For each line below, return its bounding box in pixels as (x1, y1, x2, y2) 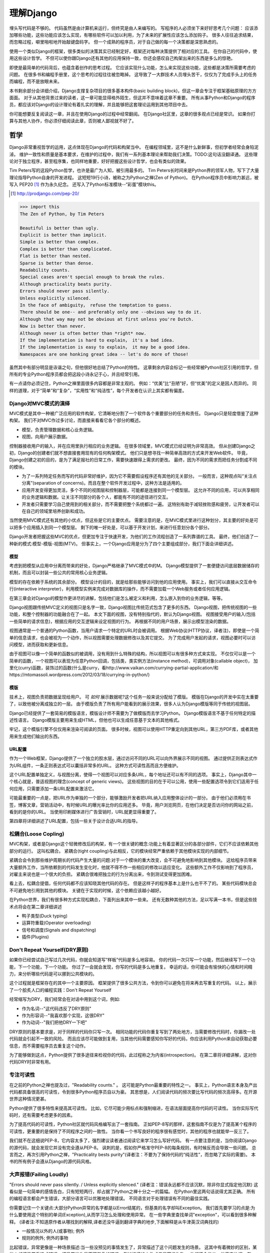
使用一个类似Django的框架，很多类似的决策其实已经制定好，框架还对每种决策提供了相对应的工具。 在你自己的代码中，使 (9, 48, 257, 54)
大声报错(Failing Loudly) (9, 1171, 68, 1178)
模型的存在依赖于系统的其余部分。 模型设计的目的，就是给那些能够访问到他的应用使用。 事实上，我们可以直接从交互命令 (9, 579, 257, 585)
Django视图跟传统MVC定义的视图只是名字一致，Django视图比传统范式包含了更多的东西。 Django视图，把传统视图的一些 (9, 604, 257, 610)
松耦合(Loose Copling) (9, 830, 64, 838)
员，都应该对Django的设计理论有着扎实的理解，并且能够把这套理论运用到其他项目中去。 (9, 102, 190, 108)
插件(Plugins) (21, 934, 49, 940)
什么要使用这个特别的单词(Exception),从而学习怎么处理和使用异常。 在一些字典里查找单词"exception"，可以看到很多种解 (9, 1212, 257, 1218)
